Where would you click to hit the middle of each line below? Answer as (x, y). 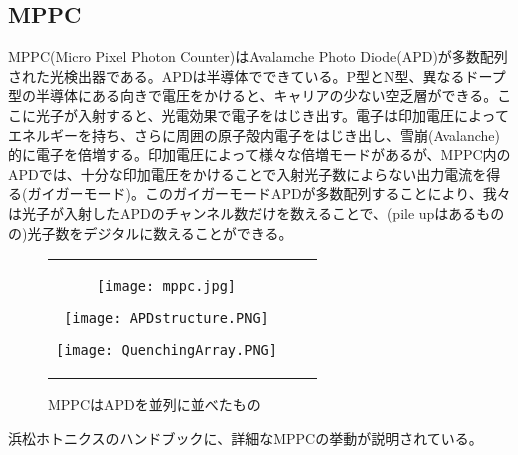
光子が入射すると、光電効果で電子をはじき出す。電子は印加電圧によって (272, 114)
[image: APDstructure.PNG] (166, 318)
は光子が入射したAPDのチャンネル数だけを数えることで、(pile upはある (242, 212)
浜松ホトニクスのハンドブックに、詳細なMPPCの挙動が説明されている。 (245, 437)
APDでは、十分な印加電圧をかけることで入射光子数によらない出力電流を (247, 173)
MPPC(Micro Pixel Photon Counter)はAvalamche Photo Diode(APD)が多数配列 (258, 56)
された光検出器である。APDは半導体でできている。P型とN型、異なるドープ (257, 75)
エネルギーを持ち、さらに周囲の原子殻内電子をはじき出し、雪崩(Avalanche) (254, 134)
